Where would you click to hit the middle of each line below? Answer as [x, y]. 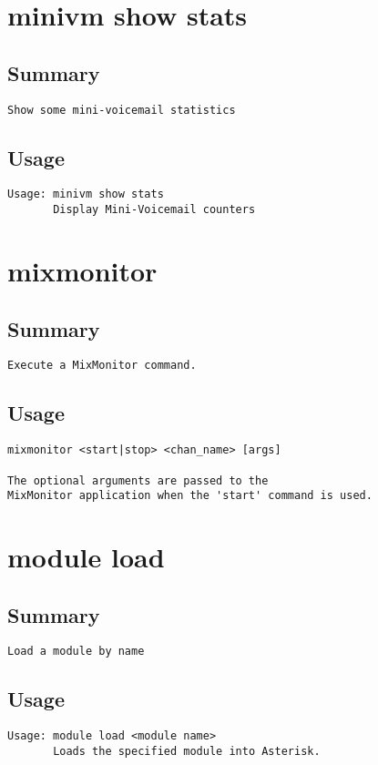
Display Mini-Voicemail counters [154, 210]
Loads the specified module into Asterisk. [187, 751]
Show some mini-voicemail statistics [122, 110]
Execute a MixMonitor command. [102, 366]
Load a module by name [76, 652]
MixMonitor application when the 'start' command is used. [190, 496]
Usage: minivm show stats [86, 194]
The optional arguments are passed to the [138, 480]
